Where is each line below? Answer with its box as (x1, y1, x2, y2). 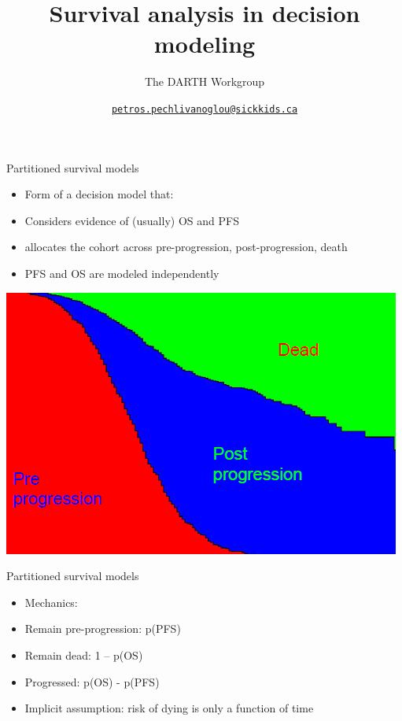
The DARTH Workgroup (144, 73, 265, 90)
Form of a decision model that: (24, 186, 174, 202)
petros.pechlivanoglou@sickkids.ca (111, 103, 298, 115)
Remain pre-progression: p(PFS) (24, 620, 181, 637)
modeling (153, 28, 256, 60)
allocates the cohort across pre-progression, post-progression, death (24, 238, 348, 255)
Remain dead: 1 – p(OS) (24, 646, 143, 663)
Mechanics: (24, 593, 78, 610)
